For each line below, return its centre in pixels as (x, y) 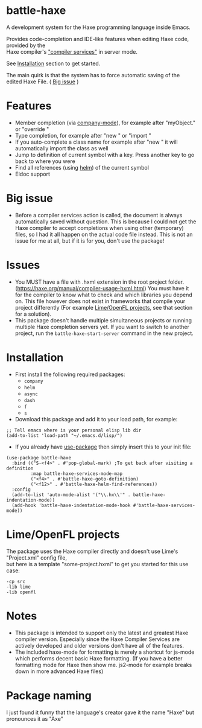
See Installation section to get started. (53, 63)
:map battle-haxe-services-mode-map (76, 474)
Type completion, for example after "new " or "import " (83, 135)
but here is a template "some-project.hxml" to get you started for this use (97, 564)
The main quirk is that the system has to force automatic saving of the (93, 75)
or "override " (32, 129)
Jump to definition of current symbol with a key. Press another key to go (105, 155)
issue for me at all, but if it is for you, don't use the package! (90, 241)
